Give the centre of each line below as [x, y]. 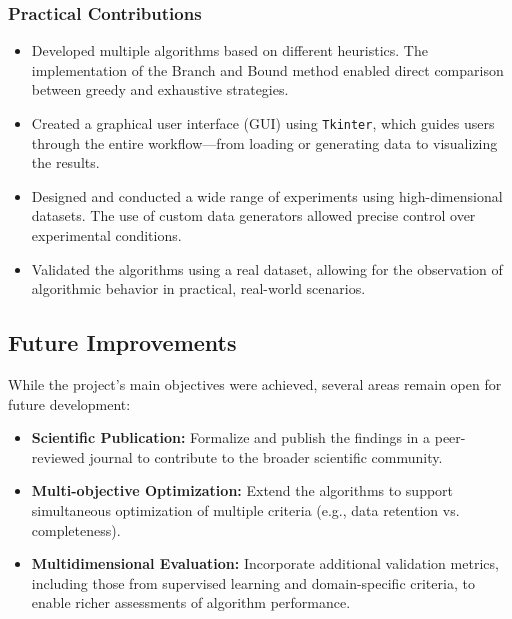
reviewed [58, 456]
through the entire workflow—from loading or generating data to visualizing [264, 142]
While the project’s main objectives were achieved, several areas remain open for [255, 384]
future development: [69, 403]
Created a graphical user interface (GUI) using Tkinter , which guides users [263, 123]
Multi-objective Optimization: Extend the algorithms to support [242, 490]
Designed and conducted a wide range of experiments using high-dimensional [267, 195]
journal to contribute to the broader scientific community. [266, 456]
